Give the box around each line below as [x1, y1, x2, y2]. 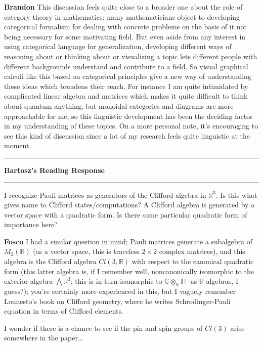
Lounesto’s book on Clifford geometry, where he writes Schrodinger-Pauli [4, 295, 231, 306]
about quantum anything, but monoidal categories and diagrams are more [4, 100, 234, 111]
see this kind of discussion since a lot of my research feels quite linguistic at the [4, 130, 250, 141]
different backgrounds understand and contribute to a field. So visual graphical [4, 61, 248, 71]
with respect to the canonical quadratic [131, 256, 254, 267]
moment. [4, 140, 31, 151]
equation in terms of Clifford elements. [4, 306, 123, 316]
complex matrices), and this [159, 246, 245, 256]
